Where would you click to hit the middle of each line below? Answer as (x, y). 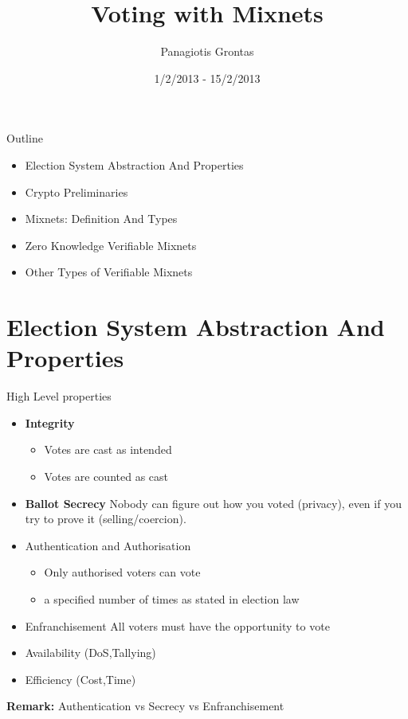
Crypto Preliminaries (76, 191)
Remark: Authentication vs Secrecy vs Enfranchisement (145, 706)
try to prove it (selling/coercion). (106, 519)
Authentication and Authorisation (108, 545)
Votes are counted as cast (106, 476)
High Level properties (59, 396)
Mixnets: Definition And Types (101, 219)
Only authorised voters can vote (122, 572)
